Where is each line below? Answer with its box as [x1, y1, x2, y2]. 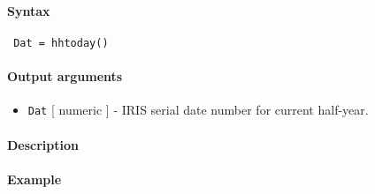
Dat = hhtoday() [13, 36, 109, 49]
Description [7, 135, 80, 153]
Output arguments [7, 67, 123, 86]
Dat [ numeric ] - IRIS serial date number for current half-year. [27, 101, 369, 119]
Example [7, 169, 62, 188]
